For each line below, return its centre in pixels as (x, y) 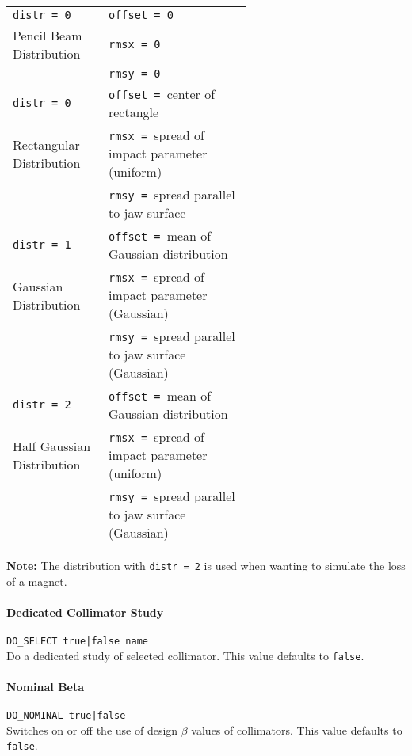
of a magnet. (37, 581)
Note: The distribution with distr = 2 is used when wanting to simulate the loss (206, 565)
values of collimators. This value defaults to (297, 729)
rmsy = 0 (134, 74)
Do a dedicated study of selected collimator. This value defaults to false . (185, 655)
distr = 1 (42, 245)
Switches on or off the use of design (92, 729)
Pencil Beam (48, 35)
